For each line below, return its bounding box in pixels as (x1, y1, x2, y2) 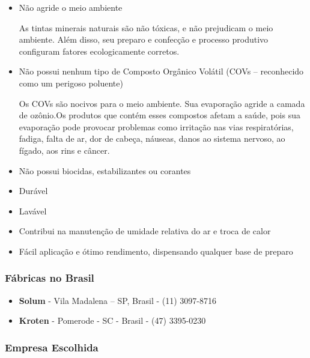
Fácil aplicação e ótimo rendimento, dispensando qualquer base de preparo (19, 244, 293, 257)
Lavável (19, 204, 47, 217)
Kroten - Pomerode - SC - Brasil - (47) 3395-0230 (19, 314, 206, 327)
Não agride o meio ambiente (19, 1, 123, 13)
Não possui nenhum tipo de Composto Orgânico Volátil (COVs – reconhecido (19, 65, 304, 77)
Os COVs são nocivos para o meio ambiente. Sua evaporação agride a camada (19, 97, 305, 109)
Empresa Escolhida (5, 339, 99, 354)
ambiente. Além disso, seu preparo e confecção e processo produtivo (19, 33, 269, 46)
